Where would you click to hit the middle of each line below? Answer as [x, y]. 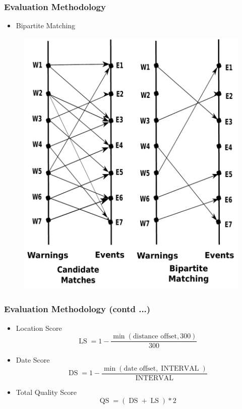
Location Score [39, 328]
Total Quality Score [46, 392]
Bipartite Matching [46, 25]
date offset [140, 368]
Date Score [33, 360]
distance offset [155, 337]
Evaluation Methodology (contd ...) [77, 309]
